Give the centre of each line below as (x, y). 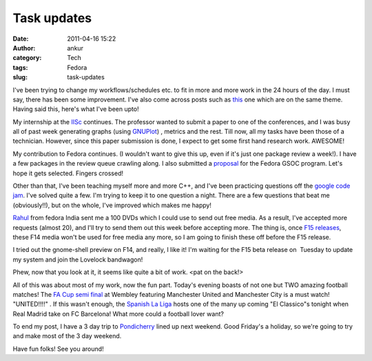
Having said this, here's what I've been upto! (76, 109)
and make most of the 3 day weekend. (67, 336)
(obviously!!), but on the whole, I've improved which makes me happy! (112, 205)
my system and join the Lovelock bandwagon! (78, 260)
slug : (20, 77)
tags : (20, 67)
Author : (24, 48)
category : (27, 58)
